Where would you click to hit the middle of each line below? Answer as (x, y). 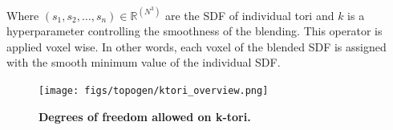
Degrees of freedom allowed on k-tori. (145, 116)
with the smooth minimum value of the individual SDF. (144, 62)
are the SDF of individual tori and (249, 15)
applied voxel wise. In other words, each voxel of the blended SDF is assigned (196, 46)
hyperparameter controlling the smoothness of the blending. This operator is (194, 31)
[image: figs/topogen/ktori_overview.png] (154, 90)
